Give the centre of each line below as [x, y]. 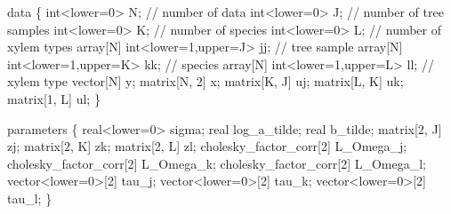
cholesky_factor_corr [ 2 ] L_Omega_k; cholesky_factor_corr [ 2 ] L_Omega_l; [217, 163]
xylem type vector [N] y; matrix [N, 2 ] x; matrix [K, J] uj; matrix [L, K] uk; [205, 81]
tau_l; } [30, 198]
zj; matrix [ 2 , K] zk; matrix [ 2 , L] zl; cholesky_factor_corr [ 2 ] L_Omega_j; [207, 146]
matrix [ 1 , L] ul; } [54, 98]
